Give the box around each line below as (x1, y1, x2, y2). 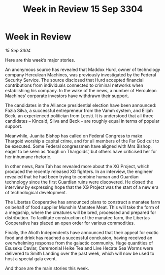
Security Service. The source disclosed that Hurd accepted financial (5, 77, 144, 83)
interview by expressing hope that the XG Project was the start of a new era (5, 184, 159, 190)
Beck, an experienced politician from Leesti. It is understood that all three (5, 112, 154, 119)
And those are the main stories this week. (5, 265, 90, 271)
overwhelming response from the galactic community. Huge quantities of (5, 240, 153, 246)
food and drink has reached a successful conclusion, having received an (5, 235, 153, 241)
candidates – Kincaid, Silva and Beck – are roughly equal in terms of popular (5, 118, 160, 124)
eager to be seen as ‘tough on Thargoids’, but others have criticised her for (5, 148, 157, 154)
